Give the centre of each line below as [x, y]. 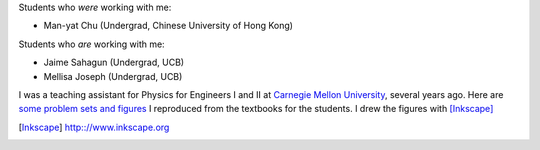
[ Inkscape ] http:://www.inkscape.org [94, 127]
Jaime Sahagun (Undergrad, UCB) [114, 62]
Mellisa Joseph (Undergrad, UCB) [113, 76]
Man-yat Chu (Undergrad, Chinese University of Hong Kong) [168, 26]
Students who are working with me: [91, 44]
